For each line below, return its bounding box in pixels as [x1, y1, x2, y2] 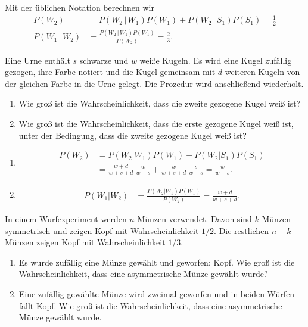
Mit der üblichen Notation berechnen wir [5, 1, 154, 13]
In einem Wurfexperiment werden [5, 213, 127, 225]
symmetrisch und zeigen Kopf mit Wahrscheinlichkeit [5, 224, 199, 236]
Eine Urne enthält [5, 54, 70, 66]
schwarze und [79, 54, 129, 66]
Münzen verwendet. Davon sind [137, 213, 252, 225]
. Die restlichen [214, 224, 269, 236]
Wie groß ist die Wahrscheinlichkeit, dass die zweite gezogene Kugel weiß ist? [18, 97, 301, 110]
